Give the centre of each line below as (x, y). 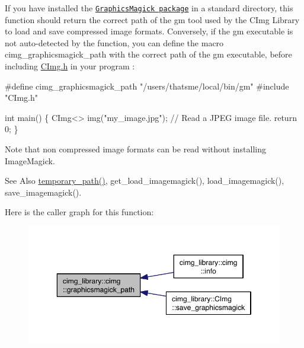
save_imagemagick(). (43, 192)
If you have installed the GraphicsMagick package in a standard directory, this (149, 8)
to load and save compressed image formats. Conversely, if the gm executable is (149, 31)
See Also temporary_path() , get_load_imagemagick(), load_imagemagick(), (145, 181)
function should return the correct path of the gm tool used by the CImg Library (152, 19)
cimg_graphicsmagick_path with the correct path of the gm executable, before (148, 54)
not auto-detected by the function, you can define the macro (114, 42)
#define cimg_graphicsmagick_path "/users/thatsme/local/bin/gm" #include (147, 86)
